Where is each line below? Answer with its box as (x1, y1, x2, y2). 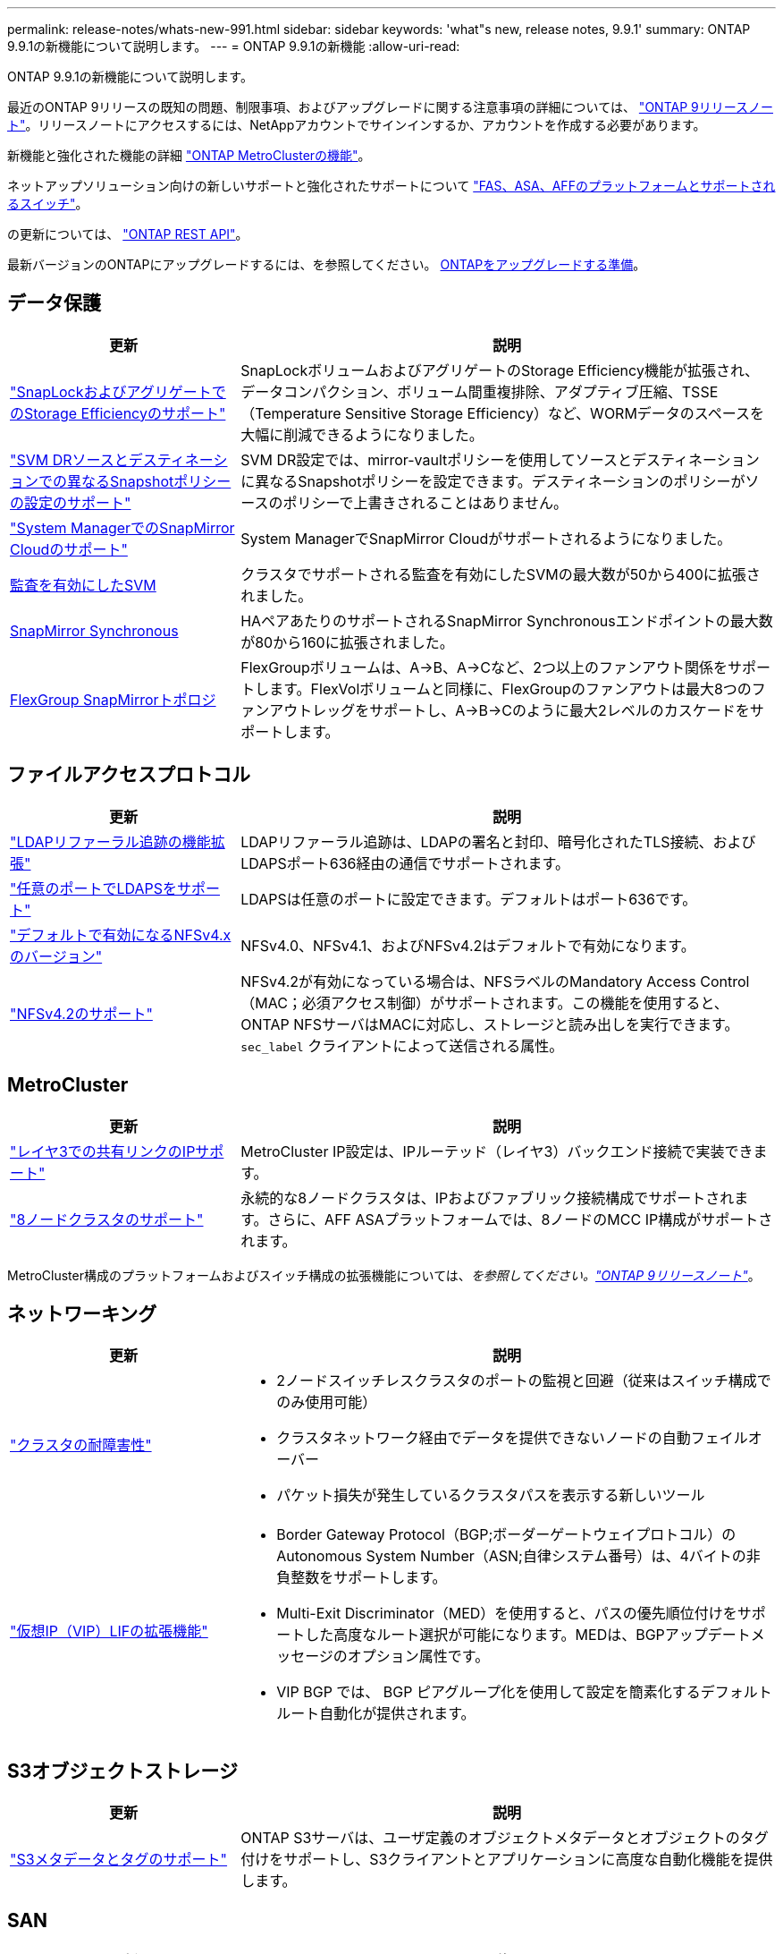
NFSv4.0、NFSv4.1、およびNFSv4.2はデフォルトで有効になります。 (240, 936, 695, 955)
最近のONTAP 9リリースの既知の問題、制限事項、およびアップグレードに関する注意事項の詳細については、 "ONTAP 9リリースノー (7, 99, 774, 115)
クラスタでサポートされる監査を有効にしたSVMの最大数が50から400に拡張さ (240, 565, 761, 583)
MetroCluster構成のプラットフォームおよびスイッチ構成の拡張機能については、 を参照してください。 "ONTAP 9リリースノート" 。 (7, 1267, 761, 1283)
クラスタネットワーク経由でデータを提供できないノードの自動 (276, 1429, 691, 1448)
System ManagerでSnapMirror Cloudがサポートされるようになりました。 (240, 529, 732, 548)
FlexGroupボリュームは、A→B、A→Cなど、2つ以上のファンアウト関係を (240, 658, 728, 676)
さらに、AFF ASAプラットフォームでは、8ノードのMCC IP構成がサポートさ (267, 1210, 773, 1228)
